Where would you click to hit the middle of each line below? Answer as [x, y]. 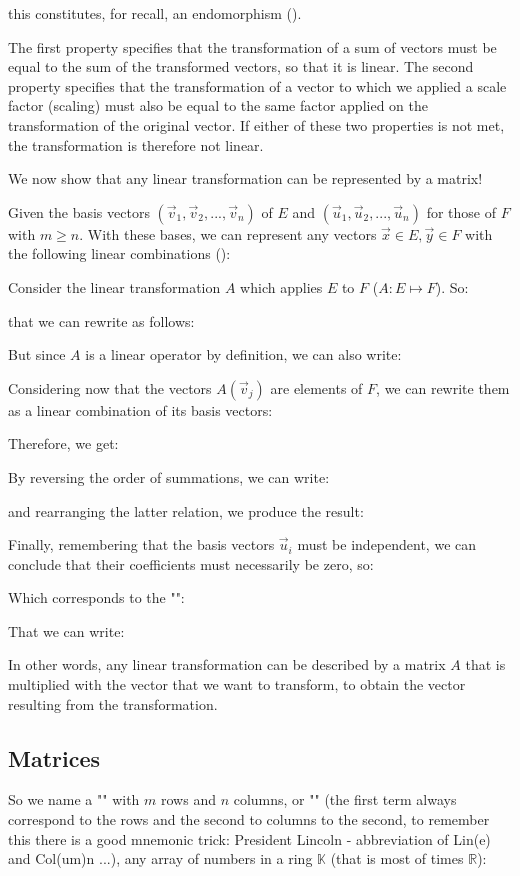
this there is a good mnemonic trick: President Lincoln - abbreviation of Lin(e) [249, 838]
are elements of [316, 387]
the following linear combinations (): [119, 253]
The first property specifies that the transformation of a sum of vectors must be [252, 46]
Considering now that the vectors [110, 387]
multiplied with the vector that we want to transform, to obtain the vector [237, 684]
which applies [281, 286]
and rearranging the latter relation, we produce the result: [186, 510]
